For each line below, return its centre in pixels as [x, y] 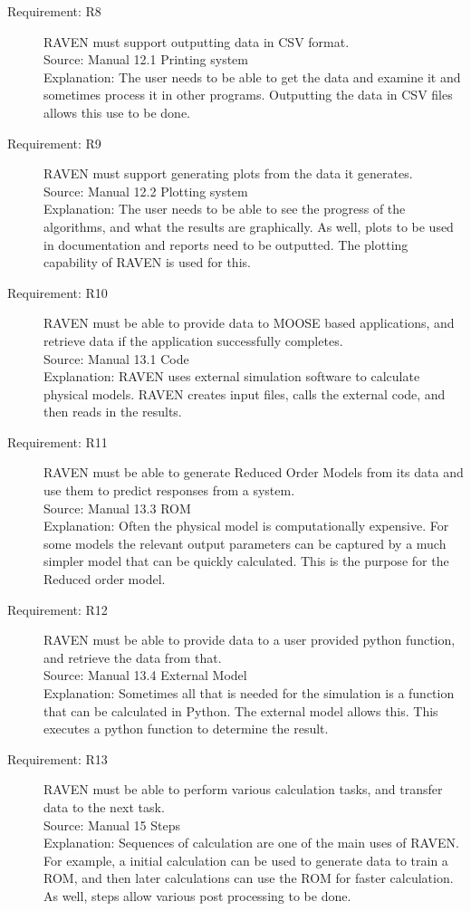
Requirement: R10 [58, 292]
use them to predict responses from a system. [169, 490]
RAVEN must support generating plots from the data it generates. [228, 173]
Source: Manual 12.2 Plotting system [146, 191]
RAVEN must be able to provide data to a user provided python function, [250, 640]
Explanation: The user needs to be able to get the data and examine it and [252, 77]
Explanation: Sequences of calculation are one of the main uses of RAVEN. [251, 843]
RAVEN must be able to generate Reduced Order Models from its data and [254, 472]
